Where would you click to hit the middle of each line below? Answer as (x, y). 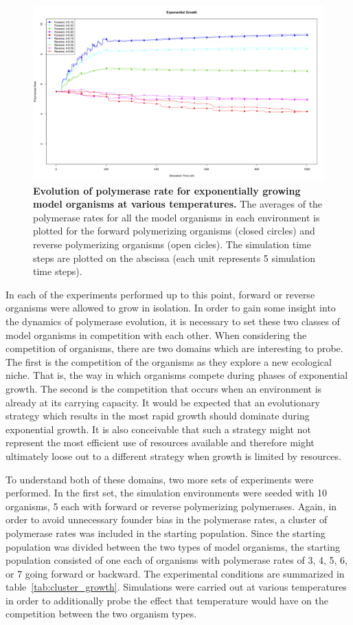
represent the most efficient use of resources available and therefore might (160, 442)
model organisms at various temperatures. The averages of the (178, 204)
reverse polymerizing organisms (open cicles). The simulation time (172, 244)
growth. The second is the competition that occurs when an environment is (164, 388)
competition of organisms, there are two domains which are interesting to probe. (174, 348)
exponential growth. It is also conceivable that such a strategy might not (158, 429)
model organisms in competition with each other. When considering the (156, 335)
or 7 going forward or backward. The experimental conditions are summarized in (175, 573)
